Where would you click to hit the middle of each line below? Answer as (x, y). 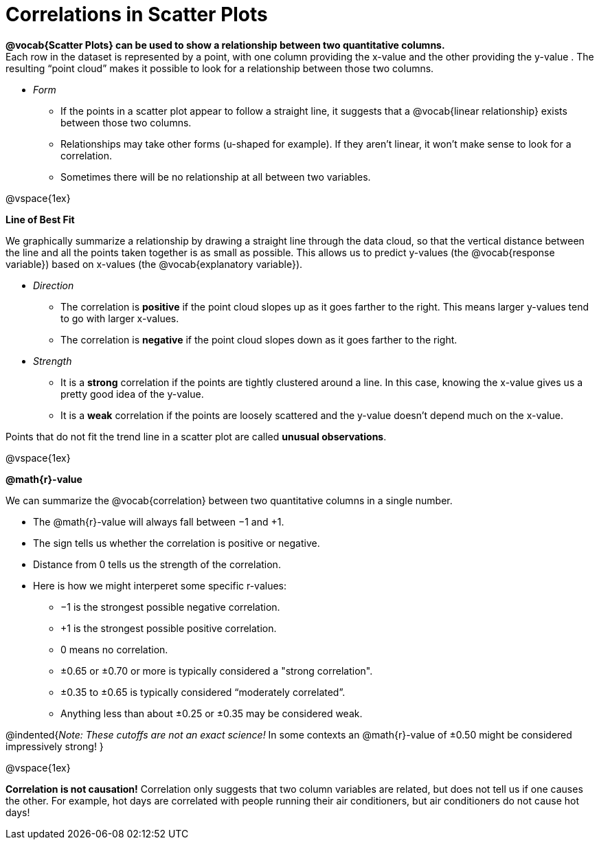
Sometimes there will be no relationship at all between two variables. (216, 177)
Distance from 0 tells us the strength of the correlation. (157, 564)
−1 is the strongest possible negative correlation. (170, 607)
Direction (54, 285)
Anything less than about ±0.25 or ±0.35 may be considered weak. (212, 713)
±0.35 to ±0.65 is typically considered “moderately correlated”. (203, 692)
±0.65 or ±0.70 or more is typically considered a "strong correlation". (217, 671)
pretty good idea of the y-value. (132, 394)
